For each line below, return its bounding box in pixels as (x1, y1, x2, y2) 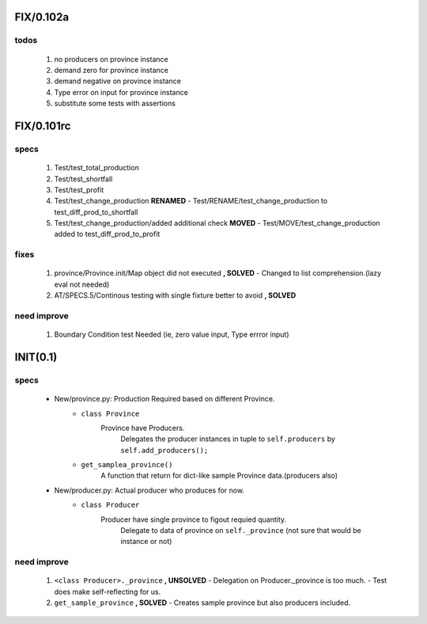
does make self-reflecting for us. (54, 587, 161, 596)
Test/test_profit (54, 185, 104, 194)
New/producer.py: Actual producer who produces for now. (54, 485, 245, 495)
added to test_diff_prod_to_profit (54, 230, 161, 239)
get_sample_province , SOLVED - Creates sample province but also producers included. (54, 598, 351, 607)
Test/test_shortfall (54, 174, 113, 184)
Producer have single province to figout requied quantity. (100, 515, 287, 524)
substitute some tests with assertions (54, 99, 176, 108)
